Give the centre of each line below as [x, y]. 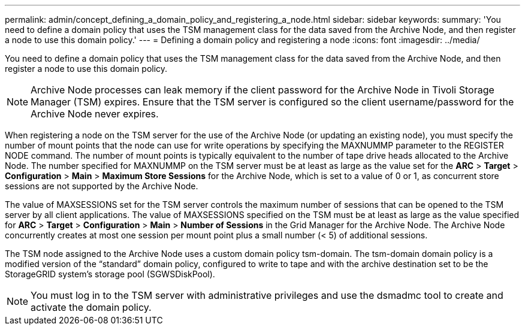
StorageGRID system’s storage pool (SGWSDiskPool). [110, 274]
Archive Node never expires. [95, 114]
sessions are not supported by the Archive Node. [102, 186]
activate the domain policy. [91, 307]
